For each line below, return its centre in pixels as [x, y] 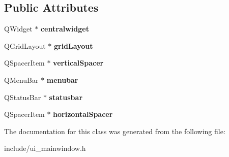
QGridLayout [25, 45]
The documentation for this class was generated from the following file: [115, 131]
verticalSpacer [78, 63]
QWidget [18, 29]
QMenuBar [21, 80]
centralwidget [65, 29]
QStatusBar [23, 97]
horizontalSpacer [83, 114]
